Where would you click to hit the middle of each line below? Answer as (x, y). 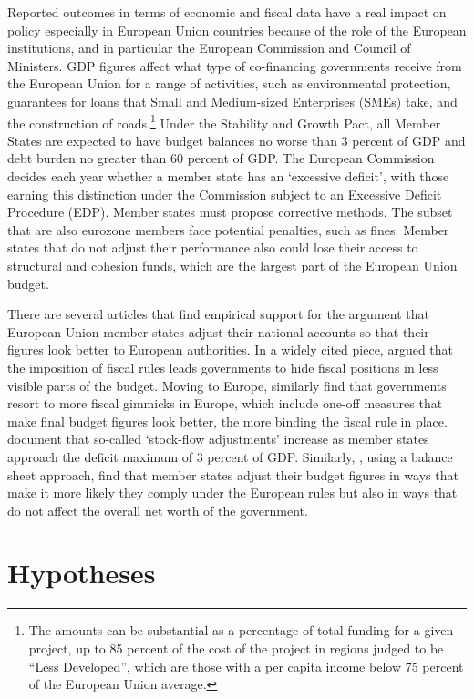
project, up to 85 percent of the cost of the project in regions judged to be (236, 648)
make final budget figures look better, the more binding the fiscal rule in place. (227, 421)
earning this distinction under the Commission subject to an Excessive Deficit (225, 194)
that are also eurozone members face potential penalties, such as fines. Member (228, 229)
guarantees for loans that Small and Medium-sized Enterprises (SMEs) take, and (232, 101)
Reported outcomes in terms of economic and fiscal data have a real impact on (227, 12)
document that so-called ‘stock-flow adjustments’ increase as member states (218, 439)
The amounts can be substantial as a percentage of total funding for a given (241, 630)
